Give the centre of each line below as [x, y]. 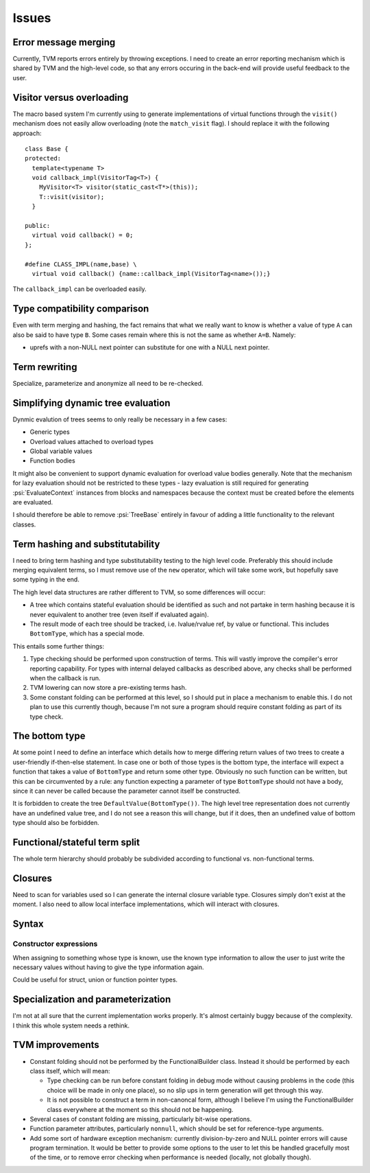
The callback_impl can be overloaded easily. [79, 289]
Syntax [28, 924]
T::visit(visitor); [72, 197]
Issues [32, 18]
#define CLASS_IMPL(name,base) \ [81, 264]
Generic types [50, 432]
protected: [43, 159]
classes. [24, 524]
